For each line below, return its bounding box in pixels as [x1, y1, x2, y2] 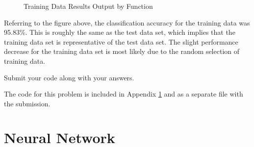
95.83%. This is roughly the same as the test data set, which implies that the [4, 27, 235, 37]
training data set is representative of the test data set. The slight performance [4, 36, 238, 47]
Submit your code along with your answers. [4, 72, 134, 82]
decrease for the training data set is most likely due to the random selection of [4, 46, 240, 56]
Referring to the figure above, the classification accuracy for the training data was [4, 17, 250, 27]
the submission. [4, 98, 51, 108]
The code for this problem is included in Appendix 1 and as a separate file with [4, 89, 243, 99]
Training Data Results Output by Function [24, 1, 153, 11]
